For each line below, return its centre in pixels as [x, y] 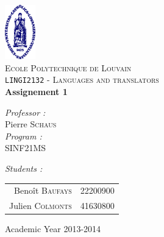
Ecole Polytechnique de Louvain [68, 67]
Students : [24, 168]
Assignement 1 [36, 92]
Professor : [25, 112]
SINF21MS [26, 148]
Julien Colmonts [41, 206]
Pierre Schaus [31, 124]
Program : [23, 136]
